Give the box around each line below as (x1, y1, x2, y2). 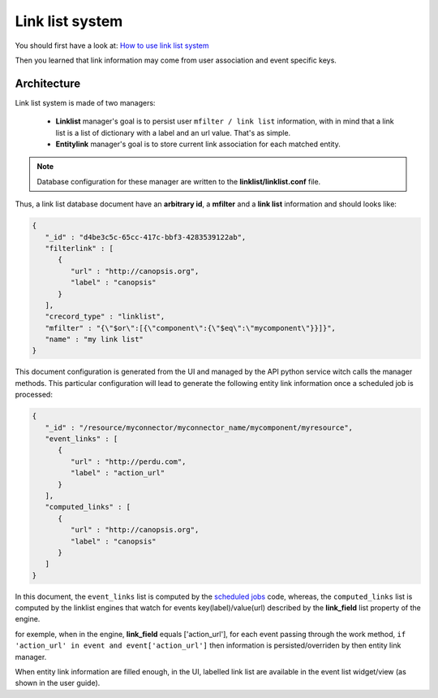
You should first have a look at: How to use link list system (15, 41, 210, 50)
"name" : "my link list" (45, 335, 144, 345)
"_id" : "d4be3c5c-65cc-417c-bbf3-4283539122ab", (45, 232, 247, 241)
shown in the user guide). (15, 678, 101, 688)
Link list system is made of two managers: (15, 98, 156, 107)
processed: (15, 390, 53, 400)
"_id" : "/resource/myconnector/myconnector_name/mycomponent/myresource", (45, 423, 353, 432)
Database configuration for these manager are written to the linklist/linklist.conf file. (36, 176, 321, 186)
